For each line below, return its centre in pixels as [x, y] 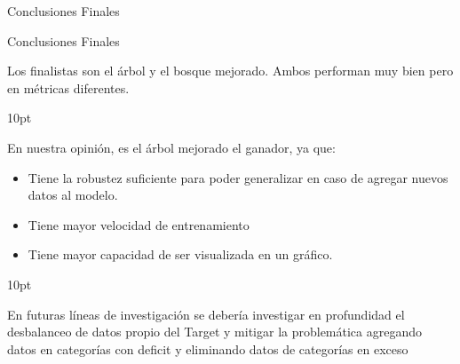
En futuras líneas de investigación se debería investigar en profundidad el [206, 314]
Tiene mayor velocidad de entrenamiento [139, 224]
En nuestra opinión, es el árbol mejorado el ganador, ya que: [171, 147]
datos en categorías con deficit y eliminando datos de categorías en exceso [208, 348]
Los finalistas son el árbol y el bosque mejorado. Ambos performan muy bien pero [230, 71]
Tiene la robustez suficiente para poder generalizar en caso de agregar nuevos [238, 177]
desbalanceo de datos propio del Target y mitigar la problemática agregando [215, 332]
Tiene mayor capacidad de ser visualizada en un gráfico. [180, 254]
